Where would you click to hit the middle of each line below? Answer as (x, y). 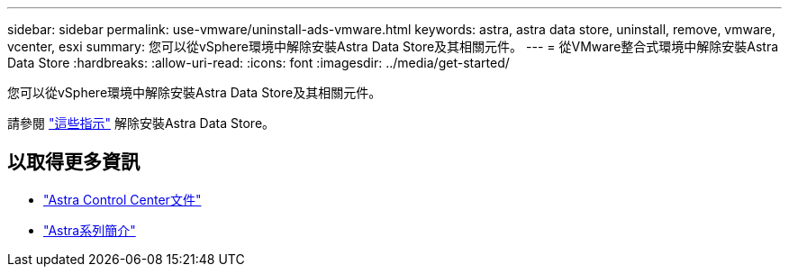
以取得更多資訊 (73, 162)
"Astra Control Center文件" (122, 199)
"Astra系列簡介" (90, 230)
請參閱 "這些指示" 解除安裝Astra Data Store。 (141, 123)
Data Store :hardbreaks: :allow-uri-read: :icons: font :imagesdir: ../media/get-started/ (258, 63)
